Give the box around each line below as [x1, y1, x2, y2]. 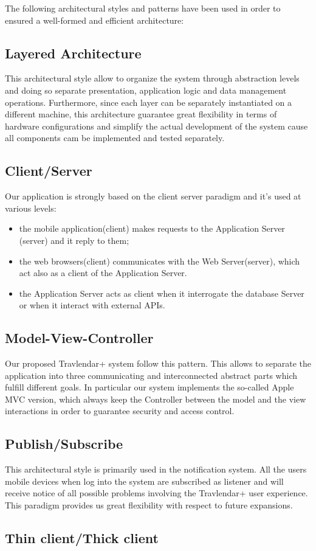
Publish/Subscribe [5, 434, 123, 453]
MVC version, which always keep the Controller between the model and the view [5, 392, 306, 405]
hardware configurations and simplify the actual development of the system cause [5, 119, 308, 132]
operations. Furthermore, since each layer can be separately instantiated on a [5, 95, 292, 108]
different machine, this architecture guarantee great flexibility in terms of [5, 108, 277, 120]
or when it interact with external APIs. [19, 299, 165, 311]
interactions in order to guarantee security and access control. [5, 404, 235, 417]
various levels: [5, 201, 57, 214]
